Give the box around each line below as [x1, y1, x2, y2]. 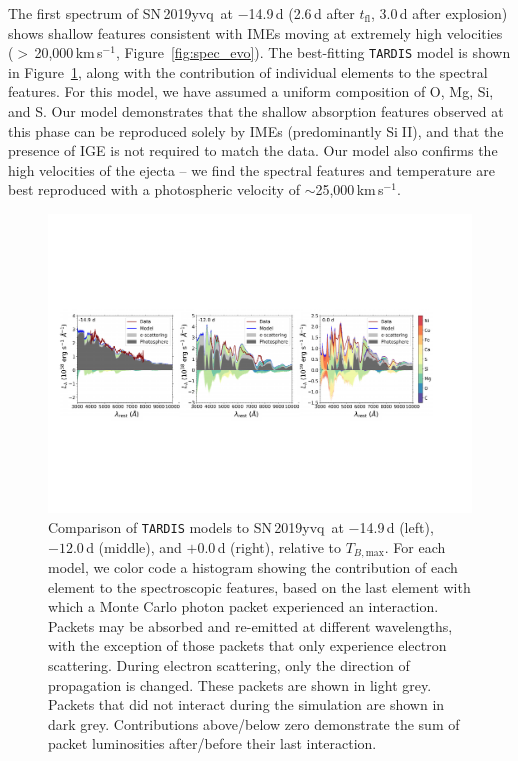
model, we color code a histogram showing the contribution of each [48, 557, 458, 578]
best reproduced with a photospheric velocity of [8, 179, 300, 200]
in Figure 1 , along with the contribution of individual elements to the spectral [8, 61, 488, 82]
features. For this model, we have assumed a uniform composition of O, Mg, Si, [8, 81, 494, 102]
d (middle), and [86, 536, 182, 557]
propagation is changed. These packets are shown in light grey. [48, 674, 432, 695]
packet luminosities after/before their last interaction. [48, 733, 377, 754]
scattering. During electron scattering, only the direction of [48, 655, 410, 676]
